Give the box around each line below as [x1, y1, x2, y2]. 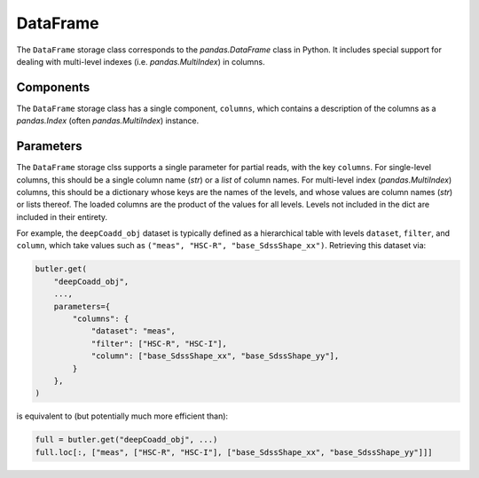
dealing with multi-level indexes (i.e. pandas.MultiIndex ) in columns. [16, 56, 265, 67]
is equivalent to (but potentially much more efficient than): [16, 411, 229, 421]
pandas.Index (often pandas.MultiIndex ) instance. [16, 115, 200, 126]
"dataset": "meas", [90, 326, 177, 336]
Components [16, 80, 90, 95]
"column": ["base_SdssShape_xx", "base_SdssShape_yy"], [90, 351, 340, 361]
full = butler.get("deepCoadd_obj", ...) [35, 435, 218, 445]
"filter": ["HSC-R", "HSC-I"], [90, 338, 228, 349]
